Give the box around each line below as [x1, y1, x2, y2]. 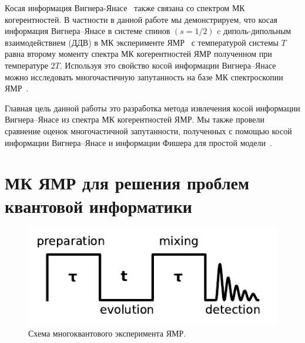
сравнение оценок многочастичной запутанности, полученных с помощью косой [5, 124, 292, 137]
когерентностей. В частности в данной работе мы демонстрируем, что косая [5, 13, 277, 25]
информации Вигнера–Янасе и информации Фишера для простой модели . [5, 136, 272, 148]
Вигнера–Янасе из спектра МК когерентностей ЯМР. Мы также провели [5, 113, 264, 125]
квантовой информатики [5, 193, 192, 218]
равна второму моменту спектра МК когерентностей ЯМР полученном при [5, 47, 272, 60]
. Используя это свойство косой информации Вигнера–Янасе [59, 59, 276, 71]
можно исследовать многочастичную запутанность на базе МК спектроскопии [5, 70, 283, 83]
